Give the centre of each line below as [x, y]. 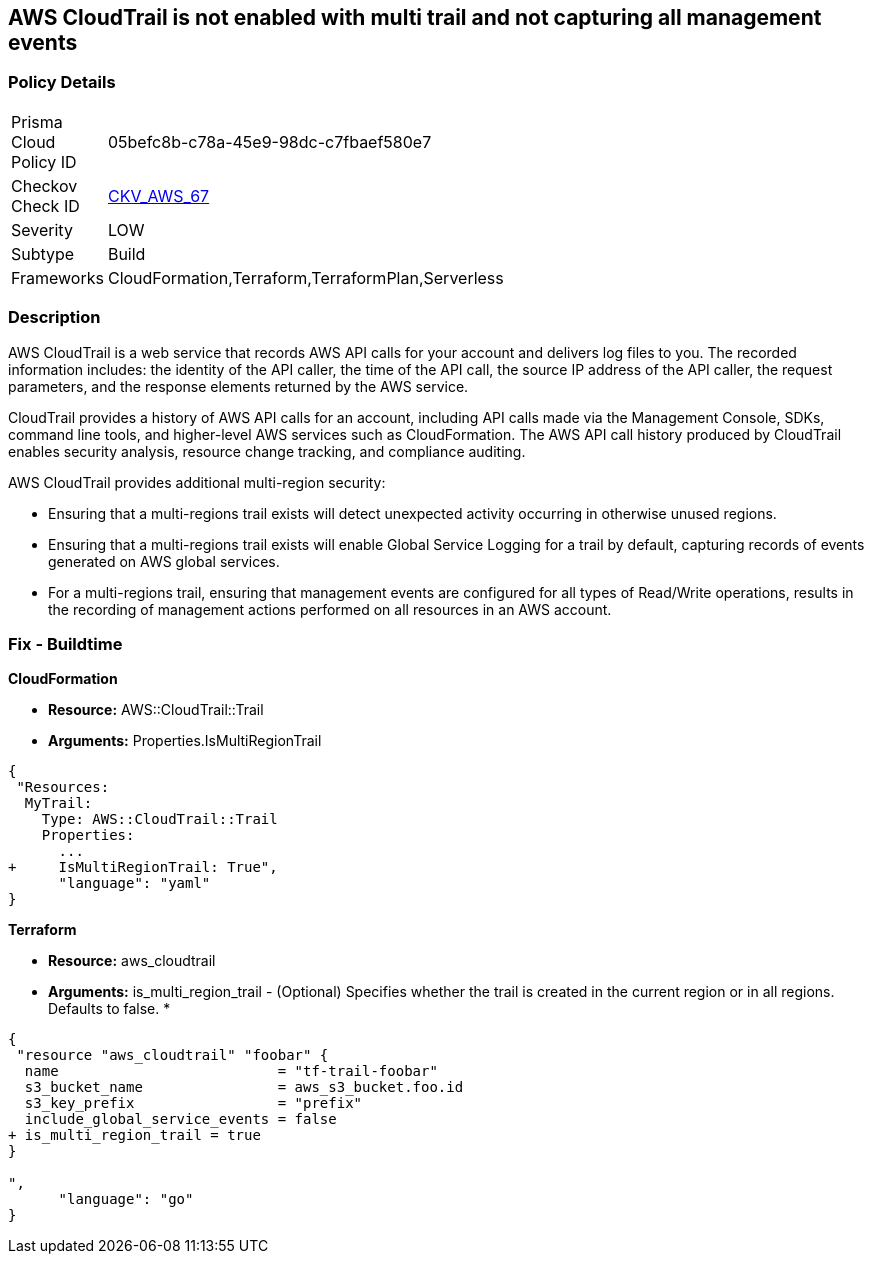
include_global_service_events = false [180, 1119]
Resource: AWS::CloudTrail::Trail [156, 710]
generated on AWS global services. [164, 561]
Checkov [44, 185]
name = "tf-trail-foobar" [231, 1071]
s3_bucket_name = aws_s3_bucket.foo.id [244, 1087]
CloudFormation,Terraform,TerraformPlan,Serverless [305, 277]
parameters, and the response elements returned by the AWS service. [238, 386]
